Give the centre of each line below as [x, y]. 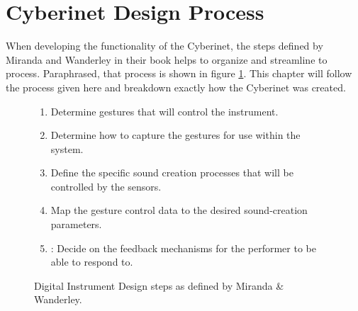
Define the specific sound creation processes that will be [172, 173]
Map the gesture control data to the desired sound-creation [179, 210]
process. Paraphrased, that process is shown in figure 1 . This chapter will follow [179, 73]
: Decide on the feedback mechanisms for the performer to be [183, 248]
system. [67, 148]
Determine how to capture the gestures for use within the [175, 135]
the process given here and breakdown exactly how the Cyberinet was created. [176, 87]
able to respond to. [92, 262]
